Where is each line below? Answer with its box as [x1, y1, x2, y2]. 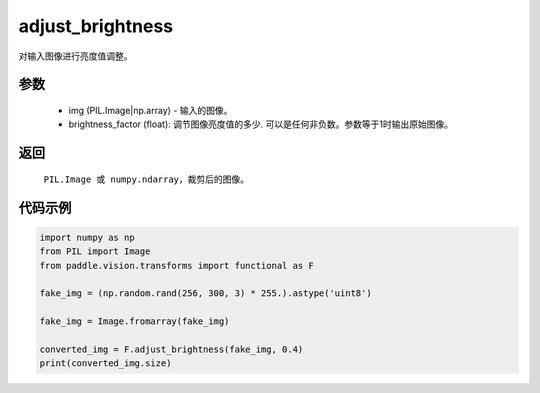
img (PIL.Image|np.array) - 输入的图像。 [68, 104, 233, 116]
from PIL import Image [39, 246, 151, 257]
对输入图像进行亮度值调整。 [18, 50, 133, 62]
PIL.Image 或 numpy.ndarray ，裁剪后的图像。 [43, 173, 250, 185]
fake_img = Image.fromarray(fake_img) [39, 316, 230, 327]
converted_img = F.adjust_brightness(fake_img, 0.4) [39, 343, 304, 355]
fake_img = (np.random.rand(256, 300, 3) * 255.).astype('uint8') [39, 288, 372, 299]
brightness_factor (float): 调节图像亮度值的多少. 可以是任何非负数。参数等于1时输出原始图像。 [68, 118, 454, 130]
